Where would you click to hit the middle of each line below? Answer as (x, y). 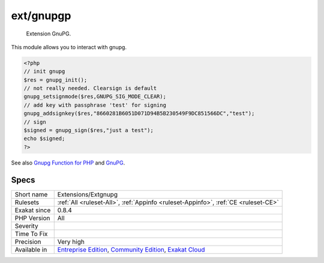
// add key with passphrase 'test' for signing (95, 105)
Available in (31, 249)
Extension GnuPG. (49, 34)
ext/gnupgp (41, 16)
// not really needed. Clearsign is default (90, 88)
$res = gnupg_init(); (55, 80)
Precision (28, 241)
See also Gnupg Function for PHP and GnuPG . (68, 163)
